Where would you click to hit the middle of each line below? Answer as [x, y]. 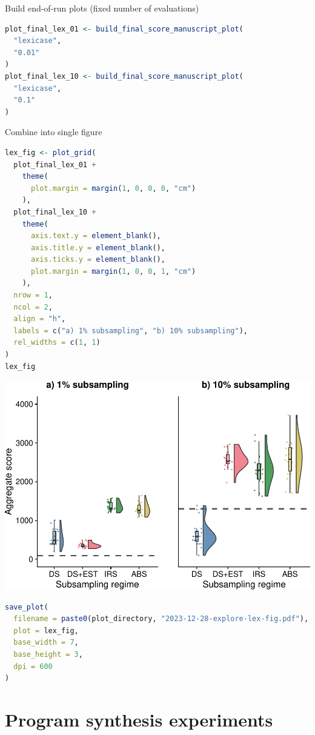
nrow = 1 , [33, 295]
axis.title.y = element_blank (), [98, 248]
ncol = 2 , [33, 307]
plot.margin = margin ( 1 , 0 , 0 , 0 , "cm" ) [113, 188]
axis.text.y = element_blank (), [96, 236]
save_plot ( [27, 607]
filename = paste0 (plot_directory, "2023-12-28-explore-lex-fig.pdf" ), [161, 619]
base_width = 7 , [46, 643]
